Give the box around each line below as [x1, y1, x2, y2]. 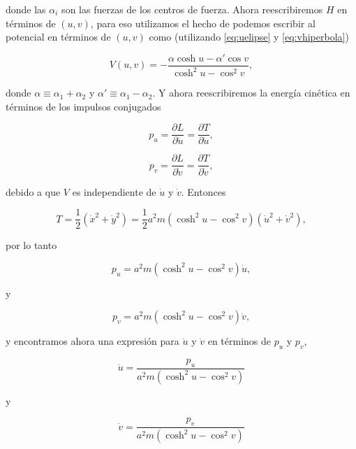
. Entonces [181, 184, 226, 199]
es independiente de [72, 184, 156, 199]
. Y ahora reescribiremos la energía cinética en [152, 85, 350, 100]
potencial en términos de [6, 29, 111, 44]
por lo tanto [6, 238, 57, 252]
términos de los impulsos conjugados [6, 99, 161, 113]
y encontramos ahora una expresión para [6, 334, 179, 348]
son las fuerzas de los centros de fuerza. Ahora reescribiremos [61, 2, 323, 16]
